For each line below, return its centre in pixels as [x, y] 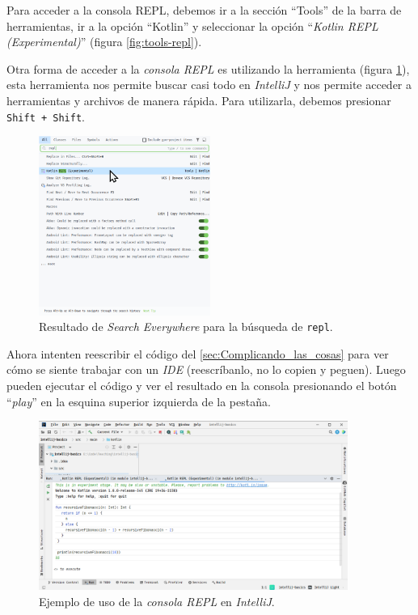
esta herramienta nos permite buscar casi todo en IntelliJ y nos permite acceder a [209, 85]
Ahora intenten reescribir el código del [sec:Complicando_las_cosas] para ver [198, 353]
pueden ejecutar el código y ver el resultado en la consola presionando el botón [202, 386]
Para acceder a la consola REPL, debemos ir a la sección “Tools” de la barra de [204, 10]
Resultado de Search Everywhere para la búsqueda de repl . [186, 327]
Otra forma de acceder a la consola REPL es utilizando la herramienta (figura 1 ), [208, 68]
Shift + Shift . [46, 116]
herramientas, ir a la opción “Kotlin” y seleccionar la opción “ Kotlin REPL [192, 25]
